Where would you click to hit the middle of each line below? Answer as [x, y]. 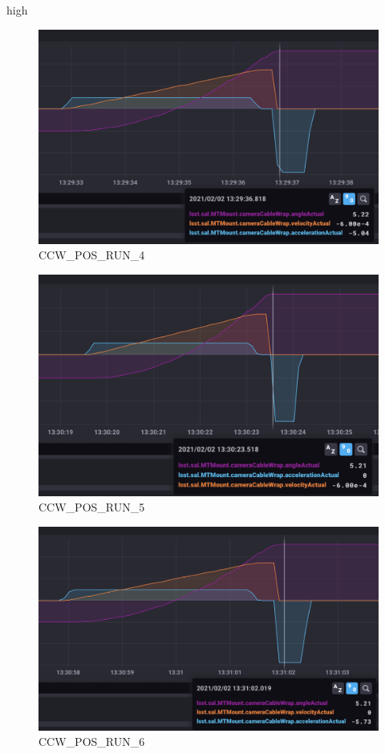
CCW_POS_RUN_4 [92, 255]
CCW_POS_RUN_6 [92, 742]
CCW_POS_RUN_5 [92, 507]
